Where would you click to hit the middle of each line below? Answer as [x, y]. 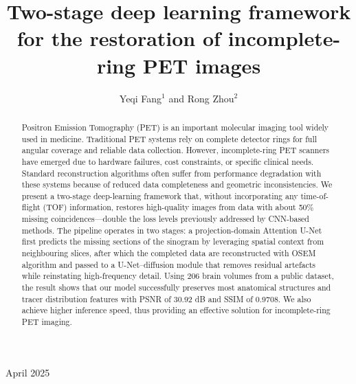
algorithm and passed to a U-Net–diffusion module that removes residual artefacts [169, 264]
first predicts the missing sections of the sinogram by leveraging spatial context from [173, 241]
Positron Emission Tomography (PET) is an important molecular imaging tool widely [175, 127]
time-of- [315, 195]
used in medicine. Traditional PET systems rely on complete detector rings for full [169, 138]
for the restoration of [119, 38]
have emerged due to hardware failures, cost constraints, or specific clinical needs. [168, 161]
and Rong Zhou [201, 98]
